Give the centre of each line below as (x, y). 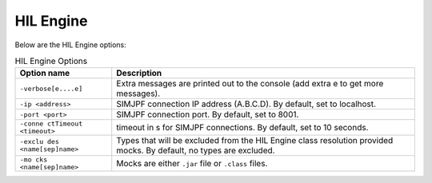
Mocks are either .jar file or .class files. (192, 164)
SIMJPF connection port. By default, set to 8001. (208, 114)
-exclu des (40, 142)
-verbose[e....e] (51, 88)
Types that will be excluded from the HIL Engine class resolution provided (255, 141)
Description (139, 74)
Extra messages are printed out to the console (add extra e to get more (250, 84)
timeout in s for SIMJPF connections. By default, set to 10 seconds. (242, 128)
